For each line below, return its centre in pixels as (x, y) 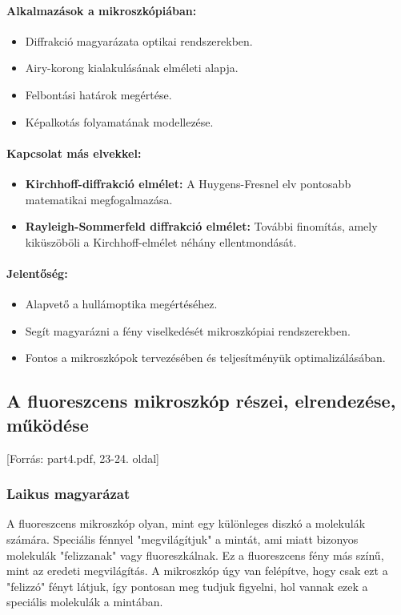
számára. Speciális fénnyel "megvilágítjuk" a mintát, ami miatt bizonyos (182, 539)
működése (48, 424)
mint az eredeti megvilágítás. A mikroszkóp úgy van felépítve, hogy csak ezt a (197, 571)
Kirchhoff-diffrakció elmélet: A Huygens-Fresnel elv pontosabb (188, 183)
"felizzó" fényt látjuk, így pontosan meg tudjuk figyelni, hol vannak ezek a (187, 586)
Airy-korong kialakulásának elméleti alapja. (132, 68)
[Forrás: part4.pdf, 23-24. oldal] (83, 458)
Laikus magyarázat (68, 494)
